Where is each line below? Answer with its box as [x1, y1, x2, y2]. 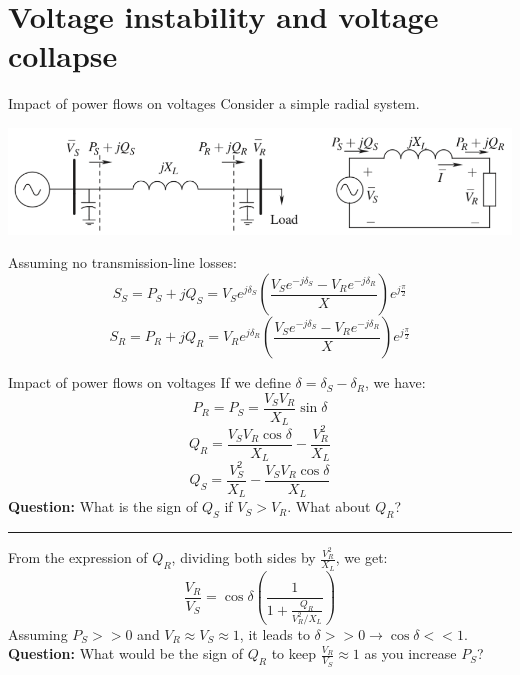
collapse [8, 35, 118, 76]
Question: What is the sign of [8, 496, 198, 517]
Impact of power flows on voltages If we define [8, 372, 291, 393]
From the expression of [8, 547, 148, 568]
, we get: [335, 547, 388, 568]
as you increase [364, 643, 457, 664]
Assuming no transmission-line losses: [8, 252, 237, 273]
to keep [271, 643, 317, 664]
